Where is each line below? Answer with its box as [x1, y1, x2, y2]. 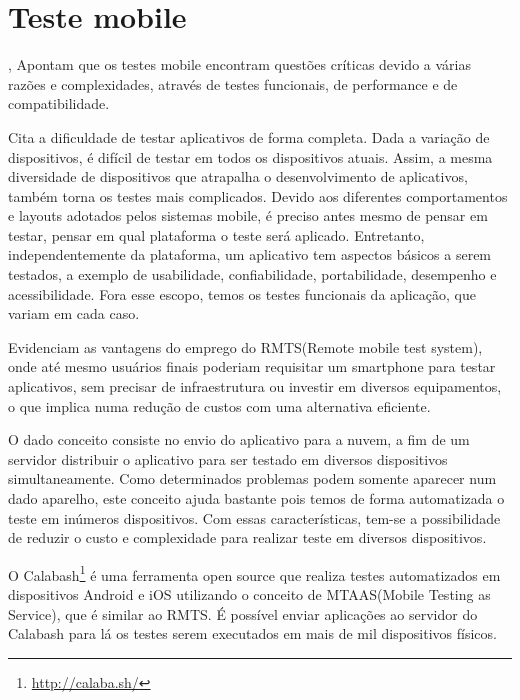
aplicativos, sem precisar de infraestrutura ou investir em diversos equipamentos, [8, 376, 502, 397]
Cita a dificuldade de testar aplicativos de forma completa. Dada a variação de [8, 126, 490, 147]
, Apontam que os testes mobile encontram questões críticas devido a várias [8, 54, 471, 75]
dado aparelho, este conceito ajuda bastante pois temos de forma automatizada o [8, 488, 505, 508]
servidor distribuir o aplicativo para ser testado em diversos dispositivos [8, 448, 448, 469]
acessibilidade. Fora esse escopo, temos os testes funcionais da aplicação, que [8, 283, 476, 304]
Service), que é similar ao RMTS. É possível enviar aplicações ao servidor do [8, 603, 478, 624]
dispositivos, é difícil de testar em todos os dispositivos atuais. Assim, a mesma [8, 146, 493, 167]
